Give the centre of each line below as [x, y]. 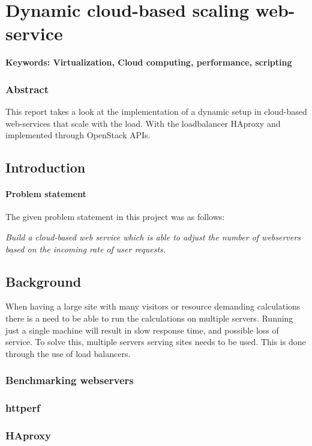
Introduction [46, 167]
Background [43, 281]
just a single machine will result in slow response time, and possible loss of [142, 330]
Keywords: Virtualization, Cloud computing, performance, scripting [149, 62]
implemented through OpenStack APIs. [78, 135]
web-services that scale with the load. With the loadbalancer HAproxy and [143, 123]
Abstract [27, 89]
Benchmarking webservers [70, 380]
